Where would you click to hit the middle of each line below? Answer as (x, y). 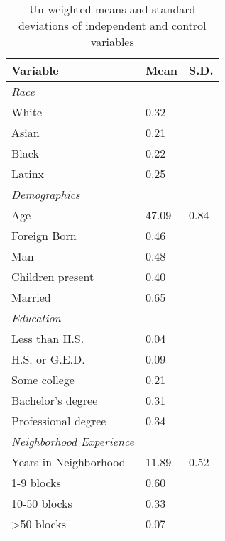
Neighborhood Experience (73, 441)
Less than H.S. (48, 338)
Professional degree (59, 421)
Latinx (28, 174)
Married (31, 297)
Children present (53, 277)
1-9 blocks (36, 482)
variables (112, 42)
